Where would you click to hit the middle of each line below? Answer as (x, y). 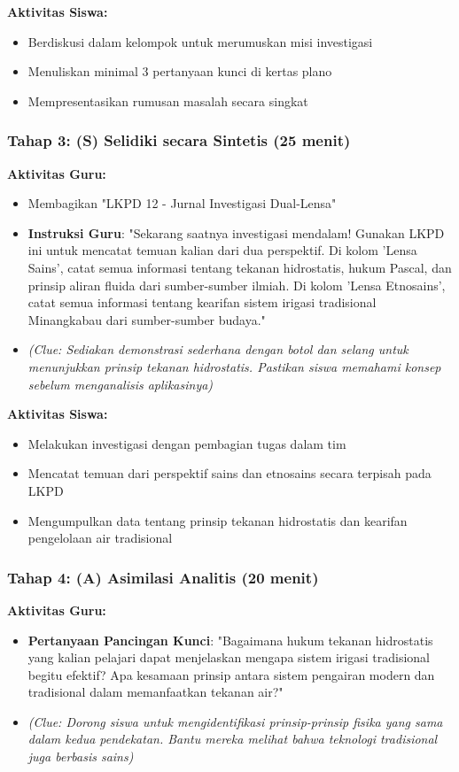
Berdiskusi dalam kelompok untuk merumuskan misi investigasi (200, 41)
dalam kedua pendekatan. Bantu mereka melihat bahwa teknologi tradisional (233, 739)
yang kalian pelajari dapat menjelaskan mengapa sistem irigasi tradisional (229, 657)
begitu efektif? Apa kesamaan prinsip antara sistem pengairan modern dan (231, 674)
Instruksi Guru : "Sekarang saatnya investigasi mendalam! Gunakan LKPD (236, 232)
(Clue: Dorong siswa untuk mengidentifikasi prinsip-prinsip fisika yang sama (235, 721)
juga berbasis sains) (81, 757)
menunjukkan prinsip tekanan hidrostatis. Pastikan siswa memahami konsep (234, 366)
